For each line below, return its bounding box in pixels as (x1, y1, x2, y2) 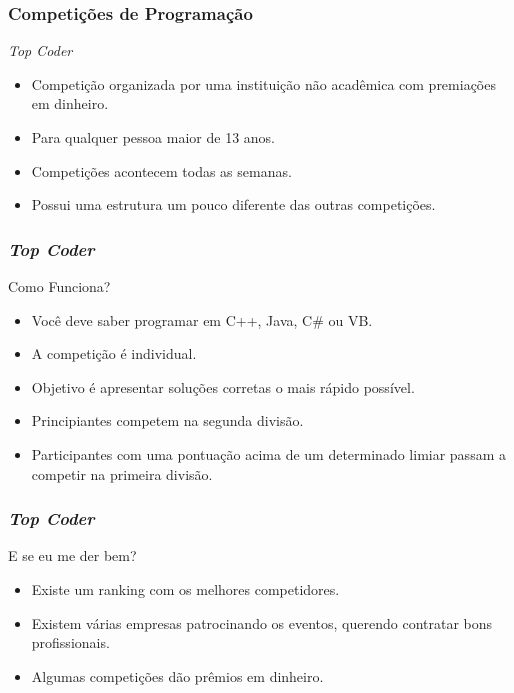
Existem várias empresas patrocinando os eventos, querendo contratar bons (31, 612, 493, 633)
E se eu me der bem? (8, 545, 137, 566)
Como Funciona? (8, 276, 111, 296)
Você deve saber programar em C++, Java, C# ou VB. (31, 309, 373, 330)
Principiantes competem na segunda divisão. (31, 410, 304, 431)
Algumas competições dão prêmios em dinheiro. (31, 665, 324, 686)
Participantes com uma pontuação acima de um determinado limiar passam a (31, 443, 506, 464)
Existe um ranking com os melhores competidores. (31, 578, 340, 599)
